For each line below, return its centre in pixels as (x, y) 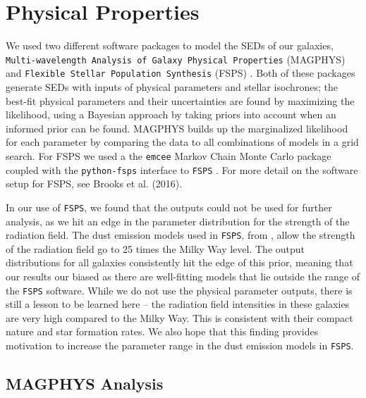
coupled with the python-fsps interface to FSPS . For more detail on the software (182, 169)
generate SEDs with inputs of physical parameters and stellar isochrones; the (172, 87)
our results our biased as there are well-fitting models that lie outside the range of (183, 276)
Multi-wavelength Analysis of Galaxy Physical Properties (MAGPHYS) (176, 59)
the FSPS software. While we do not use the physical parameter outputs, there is (179, 290)
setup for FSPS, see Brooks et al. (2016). (94, 184)
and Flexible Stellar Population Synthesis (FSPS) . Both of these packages (181, 73)
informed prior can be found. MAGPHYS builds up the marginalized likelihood (177, 128)
